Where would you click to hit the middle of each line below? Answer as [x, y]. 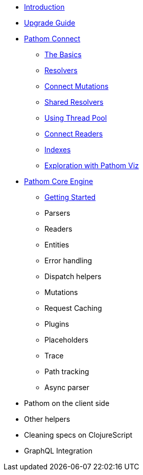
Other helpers [47, 419]
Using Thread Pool [76, 118]
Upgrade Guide [50, 23]
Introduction [44, 7]
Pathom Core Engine [59, 181]
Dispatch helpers [73, 276]
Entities [57, 245]
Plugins [57, 324]
